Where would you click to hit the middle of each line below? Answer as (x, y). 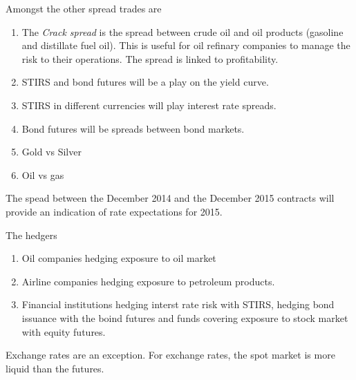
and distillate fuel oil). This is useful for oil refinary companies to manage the (186, 45)
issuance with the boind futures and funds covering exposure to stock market (185, 317)
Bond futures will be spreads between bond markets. (133, 128)
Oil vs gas (43, 174)
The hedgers (31, 235)
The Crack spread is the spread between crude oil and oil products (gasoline (182, 31)
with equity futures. (64, 331)
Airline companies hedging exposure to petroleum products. (148, 281)
